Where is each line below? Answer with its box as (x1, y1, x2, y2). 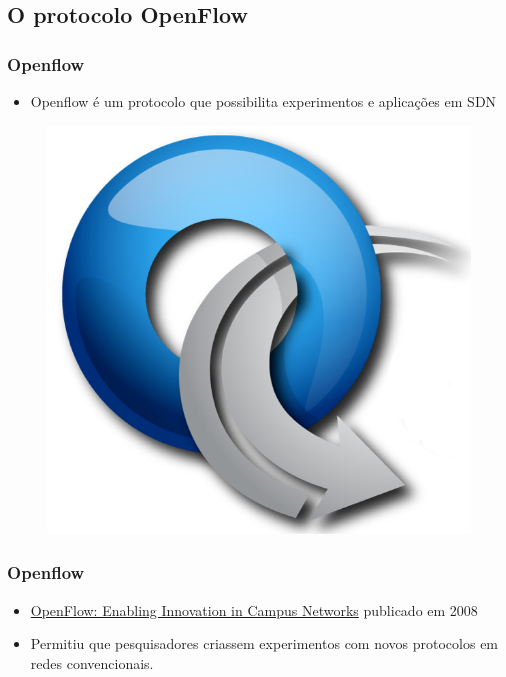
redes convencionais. (30, 652, 154, 673)
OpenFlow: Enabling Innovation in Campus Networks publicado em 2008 (30, 599, 478, 620)
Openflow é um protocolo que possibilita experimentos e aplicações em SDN (30, 91, 497, 111)
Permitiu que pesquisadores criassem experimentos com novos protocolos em (30, 633, 499, 654)
